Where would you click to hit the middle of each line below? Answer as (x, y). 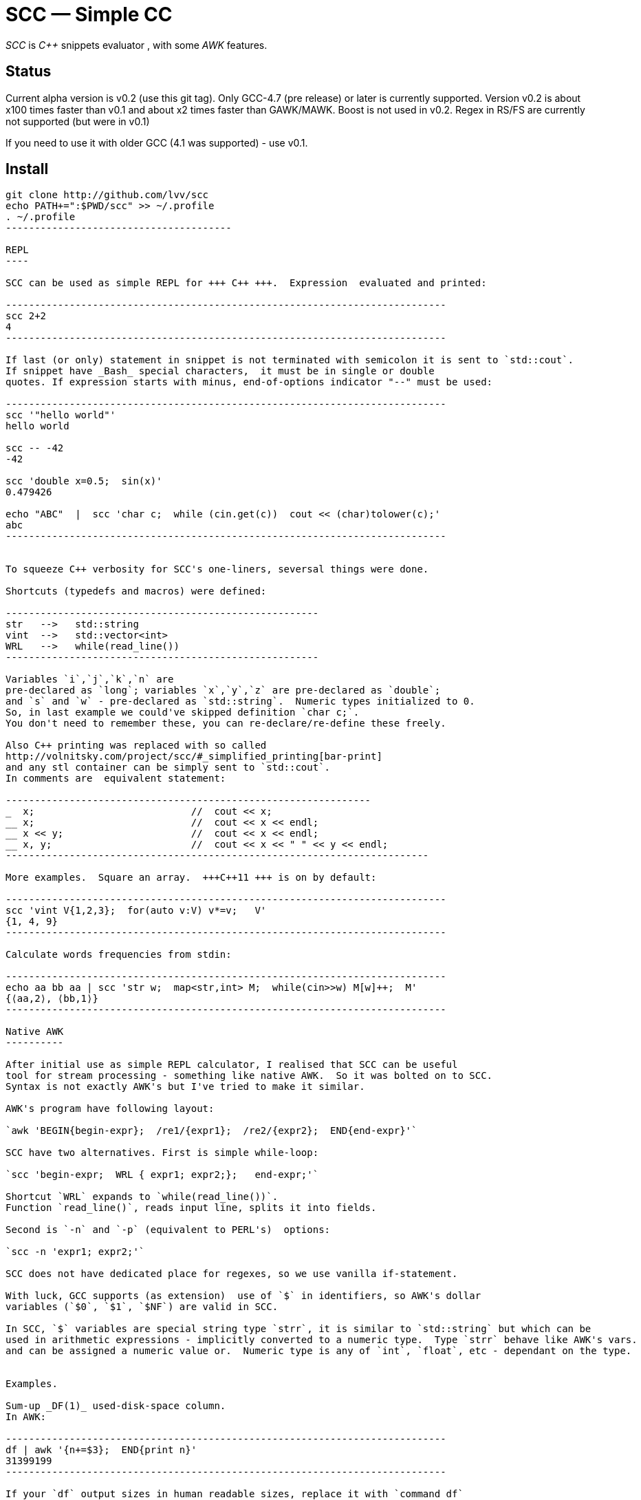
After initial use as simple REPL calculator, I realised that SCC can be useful (232, 1065)
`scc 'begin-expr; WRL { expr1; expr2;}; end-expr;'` (162, 1175)
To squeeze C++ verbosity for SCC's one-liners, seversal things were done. (217, 569)
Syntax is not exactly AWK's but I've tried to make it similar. (185, 1087)
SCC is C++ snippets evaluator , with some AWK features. (137, 45)
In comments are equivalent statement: (116, 779)
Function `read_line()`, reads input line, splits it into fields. (191, 1208)
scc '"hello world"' (61, 415)
